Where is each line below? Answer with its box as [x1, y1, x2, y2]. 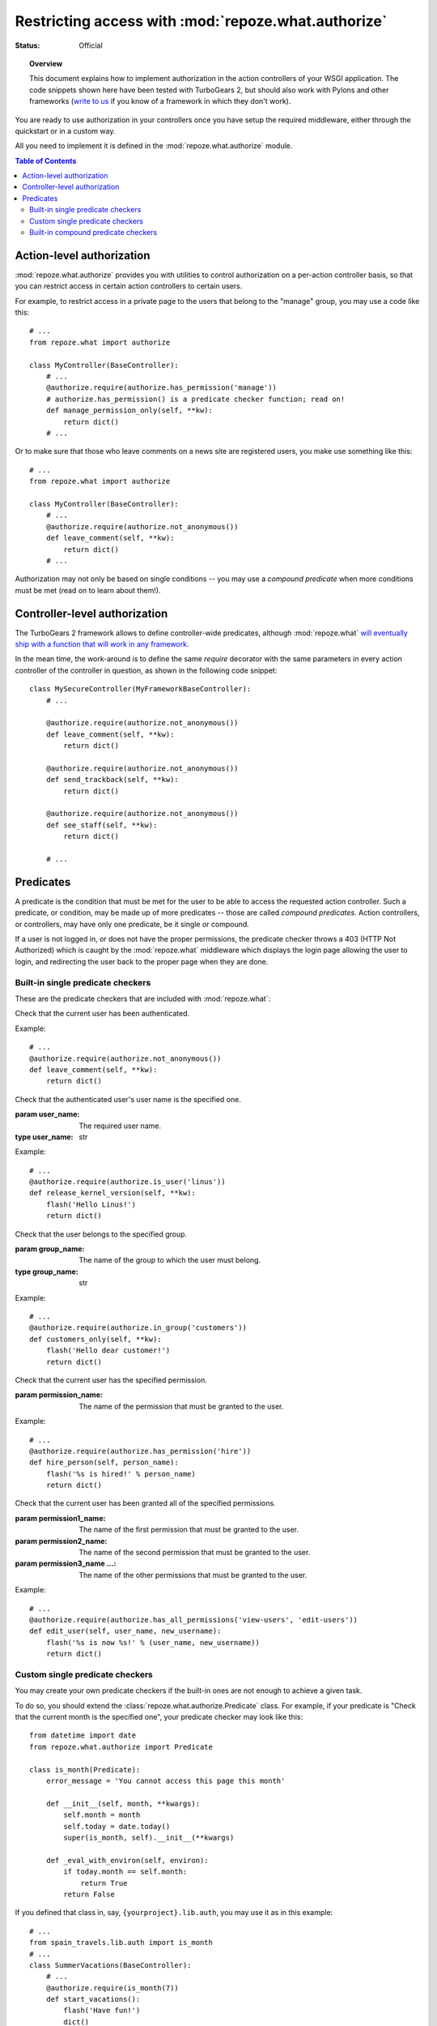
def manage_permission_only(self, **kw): [45, 406, 214, 415]
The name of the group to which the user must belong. [78, 1255, 261, 1265]
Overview [29, 58, 63, 68]
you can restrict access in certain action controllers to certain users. [15, 281, 243, 291]
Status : [15, 41, 40, 50]
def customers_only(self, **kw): [29, 1334, 162, 1344]
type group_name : [15, 1267, 78, 1276]
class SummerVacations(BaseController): [29, 1960, 192, 1969]
